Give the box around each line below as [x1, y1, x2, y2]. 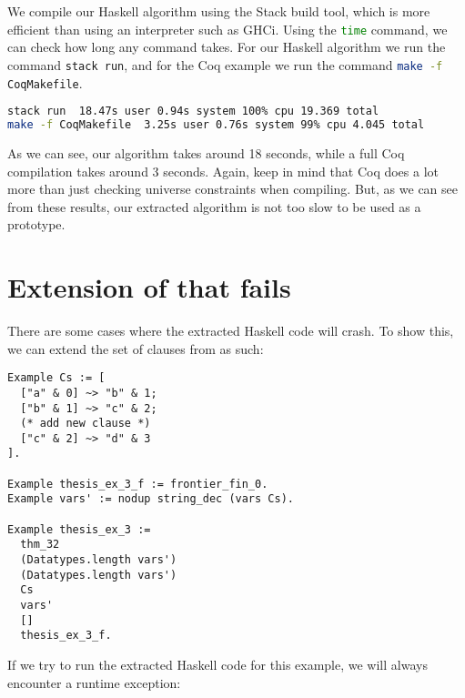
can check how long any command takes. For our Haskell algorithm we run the [7, 37, 446, 56]
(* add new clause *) [20, 417, 151, 430]
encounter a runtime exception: [7, 673, 181, 692]
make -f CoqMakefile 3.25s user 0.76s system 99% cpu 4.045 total [7, 118, 425, 132]
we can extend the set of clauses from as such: [7, 339, 264, 358]
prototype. [7, 215, 66, 234]
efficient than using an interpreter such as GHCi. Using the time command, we [7, 19, 448, 38]
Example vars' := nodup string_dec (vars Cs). [7, 492, 294, 506]
